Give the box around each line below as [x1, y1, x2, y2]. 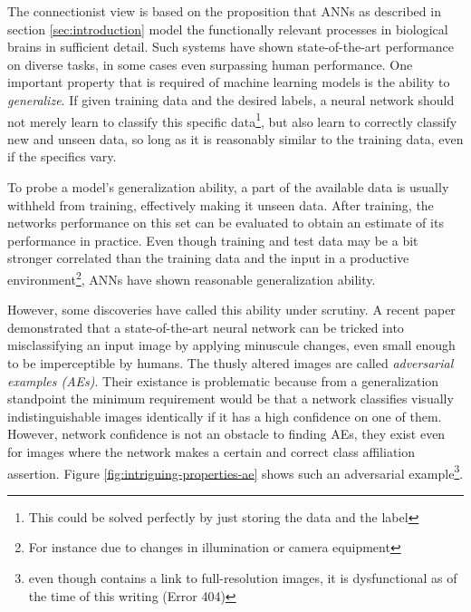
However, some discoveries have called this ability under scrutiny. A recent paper [7, 300, 456, 319]
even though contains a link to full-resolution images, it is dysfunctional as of [28, 568, 457, 587]
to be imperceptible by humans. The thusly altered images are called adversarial [7, 354, 454, 372]
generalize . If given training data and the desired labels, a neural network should [7, 90, 455, 109]
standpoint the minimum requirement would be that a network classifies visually [7, 389, 454, 408]
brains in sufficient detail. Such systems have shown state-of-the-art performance [7, 37, 454, 56]
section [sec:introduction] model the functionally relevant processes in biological [7, 19, 448, 38]
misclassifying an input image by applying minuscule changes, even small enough [7, 335, 456, 355]
